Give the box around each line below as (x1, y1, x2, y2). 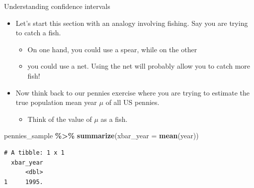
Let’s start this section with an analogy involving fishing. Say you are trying (15, 17, 248, 28)
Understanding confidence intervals (4, 1, 110, 11)
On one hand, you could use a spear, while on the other (27, 44, 197, 54)
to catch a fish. (15, 27, 61, 38)
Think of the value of (27, 113, 92, 124)
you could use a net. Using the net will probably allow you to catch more (27, 61, 251, 71)
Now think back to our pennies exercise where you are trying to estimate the (15, 87, 250, 97)
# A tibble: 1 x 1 (4, 149, 65, 156)
